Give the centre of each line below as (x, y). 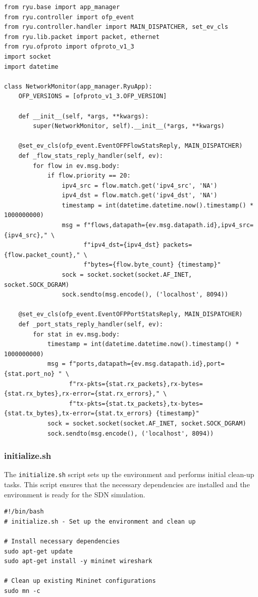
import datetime (31, 67)
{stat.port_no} (30, 374)
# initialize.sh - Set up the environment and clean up (100, 521)
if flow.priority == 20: (89, 176)
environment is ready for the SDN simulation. (75, 494)
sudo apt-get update (39, 551)
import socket (28, 56)
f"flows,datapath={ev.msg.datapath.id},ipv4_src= (168, 225)
